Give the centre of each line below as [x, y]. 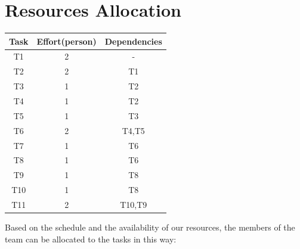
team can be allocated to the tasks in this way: [91, 239]
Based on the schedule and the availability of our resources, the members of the [150, 227]
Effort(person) [67, 41]
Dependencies [133, 41]
